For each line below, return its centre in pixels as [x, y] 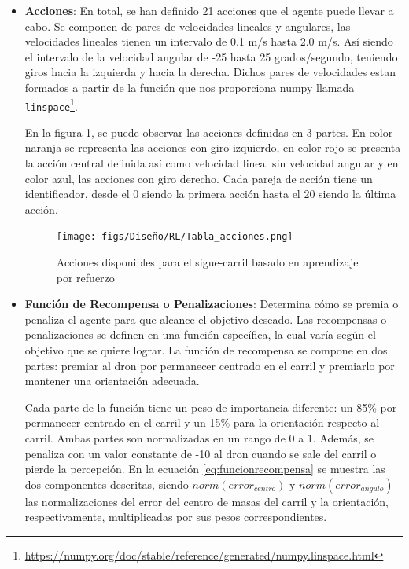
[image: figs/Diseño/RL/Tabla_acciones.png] [175, 237]
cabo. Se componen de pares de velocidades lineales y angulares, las [188, 26]
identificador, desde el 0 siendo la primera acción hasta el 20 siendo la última [210, 194]
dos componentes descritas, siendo [107, 484]
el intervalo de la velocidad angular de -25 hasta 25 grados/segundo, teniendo [211, 56]
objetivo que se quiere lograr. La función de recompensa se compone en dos [206, 350]
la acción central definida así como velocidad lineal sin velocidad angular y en [212, 163]
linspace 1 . [51, 105]
